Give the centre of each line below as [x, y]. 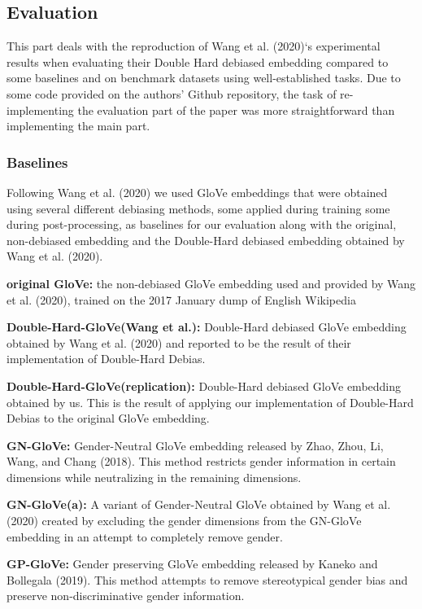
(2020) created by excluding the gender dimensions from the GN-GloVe [184, 521]
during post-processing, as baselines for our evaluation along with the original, [202, 224]
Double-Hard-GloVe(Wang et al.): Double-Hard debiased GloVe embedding [207, 327]
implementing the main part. [78, 126]
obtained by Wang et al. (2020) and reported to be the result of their [179, 342]
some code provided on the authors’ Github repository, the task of [172, 93]
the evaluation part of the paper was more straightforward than [236, 110]
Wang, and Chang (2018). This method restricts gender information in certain [201, 461]
